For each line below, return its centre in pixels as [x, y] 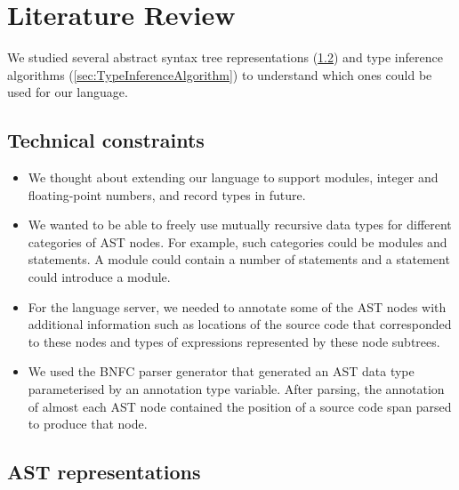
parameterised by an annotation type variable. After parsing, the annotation [236, 389]
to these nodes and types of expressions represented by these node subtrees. [234, 341]
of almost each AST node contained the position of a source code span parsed [240, 406]
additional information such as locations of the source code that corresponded [240, 324]
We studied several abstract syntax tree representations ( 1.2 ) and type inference [225, 57]
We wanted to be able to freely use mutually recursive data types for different [240, 225]
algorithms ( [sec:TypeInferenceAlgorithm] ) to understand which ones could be [220, 74]
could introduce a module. [99, 277]
